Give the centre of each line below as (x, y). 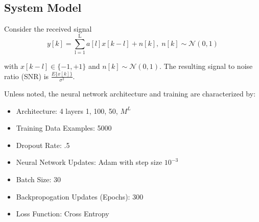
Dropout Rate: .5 (43, 145)
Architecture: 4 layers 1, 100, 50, (67, 110)
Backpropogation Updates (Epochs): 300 (80, 196)
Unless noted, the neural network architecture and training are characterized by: (130, 94)
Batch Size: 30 (39, 179)
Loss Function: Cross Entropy (63, 214)
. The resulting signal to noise (206, 66)
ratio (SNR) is (27, 76)
